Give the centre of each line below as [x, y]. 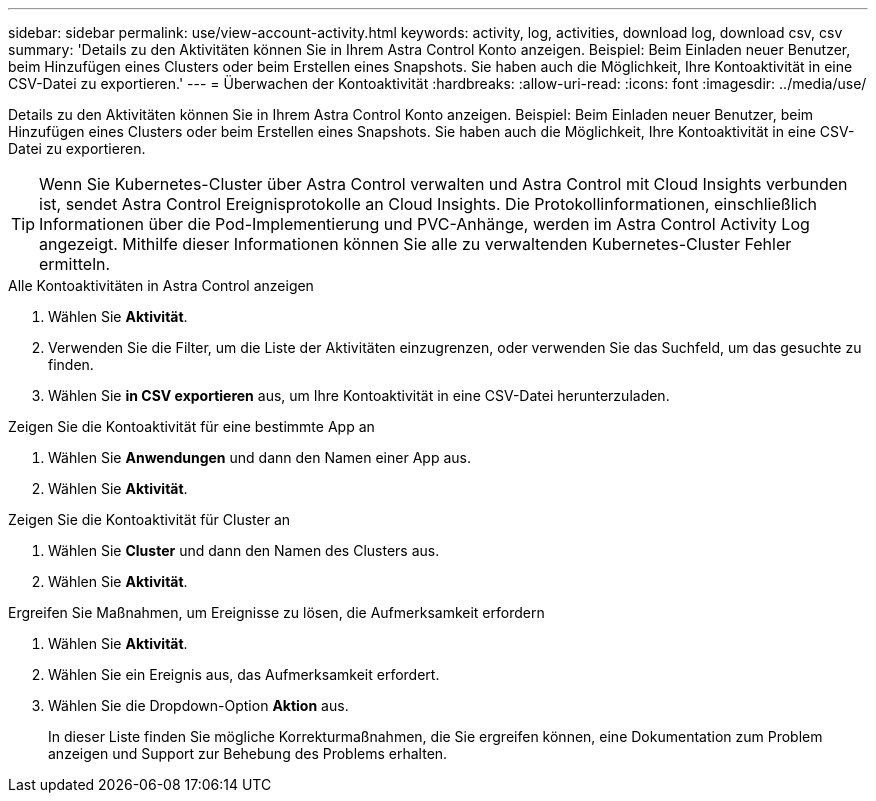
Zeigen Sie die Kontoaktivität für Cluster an [149, 519]
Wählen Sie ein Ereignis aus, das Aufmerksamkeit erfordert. [244, 674]
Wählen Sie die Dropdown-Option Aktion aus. [198, 705]
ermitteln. [75, 264]
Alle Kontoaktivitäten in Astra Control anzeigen [161, 285]
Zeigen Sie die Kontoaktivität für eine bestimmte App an [191, 426]
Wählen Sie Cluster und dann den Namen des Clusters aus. [244, 550]
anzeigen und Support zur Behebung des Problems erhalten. [248, 753]
